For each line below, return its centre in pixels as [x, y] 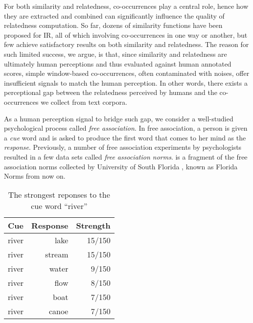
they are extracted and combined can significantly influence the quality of [114, 15]
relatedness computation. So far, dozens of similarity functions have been [113, 25]
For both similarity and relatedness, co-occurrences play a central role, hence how [126, 6]
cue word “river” [59, 206]
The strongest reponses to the [59, 194]
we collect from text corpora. [84, 102]
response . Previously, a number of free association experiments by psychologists [123, 147]
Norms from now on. [35, 176]
